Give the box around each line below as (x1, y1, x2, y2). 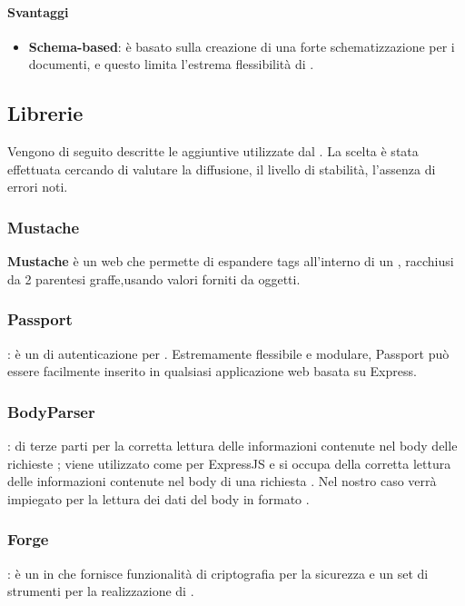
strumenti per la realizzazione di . (7, 581, 194, 601)
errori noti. (7, 177, 68, 196)
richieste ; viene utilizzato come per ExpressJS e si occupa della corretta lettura (7, 453, 451, 472)
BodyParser (7, 400, 95, 422)
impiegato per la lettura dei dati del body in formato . (7, 489, 310, 508)
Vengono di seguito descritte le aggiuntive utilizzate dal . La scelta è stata (7, 142, 419, 161)
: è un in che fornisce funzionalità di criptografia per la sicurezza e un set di (7, 563, 429, 582)
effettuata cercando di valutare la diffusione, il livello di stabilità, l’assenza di (7, 159, 436, 178)
